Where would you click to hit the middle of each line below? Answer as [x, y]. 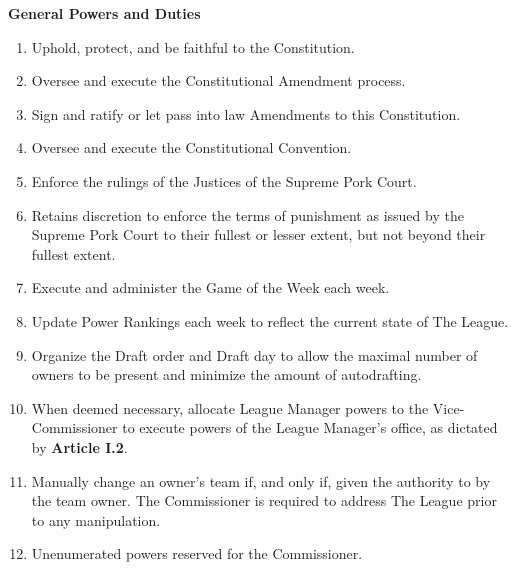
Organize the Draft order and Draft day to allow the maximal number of [254, 354]
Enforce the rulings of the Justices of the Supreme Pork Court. [224, 180]
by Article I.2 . [79, 446]
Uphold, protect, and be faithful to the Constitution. [193, 46]
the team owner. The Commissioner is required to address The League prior [264, 500]
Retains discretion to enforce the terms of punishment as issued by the [247, 214]
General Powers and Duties [104, 13]
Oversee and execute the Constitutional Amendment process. [218, 80]
